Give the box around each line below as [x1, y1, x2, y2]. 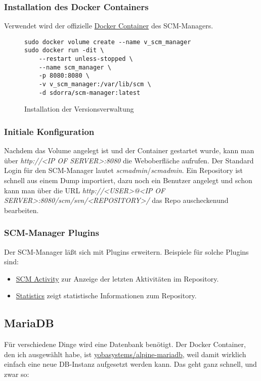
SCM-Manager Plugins [4, 226, 99, 239]
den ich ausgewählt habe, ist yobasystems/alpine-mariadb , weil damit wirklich [4, 349, 246, 359]
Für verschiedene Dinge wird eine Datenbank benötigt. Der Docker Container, [4, 339, 246, 350]
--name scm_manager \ [38, 63, 111, 71]
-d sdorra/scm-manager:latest [38, 89, 141, 96]
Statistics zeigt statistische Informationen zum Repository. [16, 290, 197, 301]
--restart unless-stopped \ [38, 55, 133, 63]
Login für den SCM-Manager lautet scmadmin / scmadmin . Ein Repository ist [4, 165, 243, 176]
